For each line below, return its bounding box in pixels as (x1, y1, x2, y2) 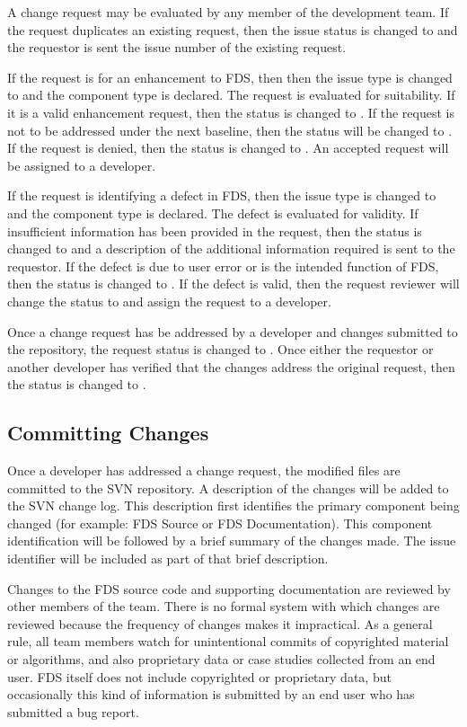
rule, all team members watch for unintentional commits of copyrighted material (7, 632, 449, 651)
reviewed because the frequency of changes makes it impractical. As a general (7, 614, 433, 633)
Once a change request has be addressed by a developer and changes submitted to (7, 322, 458, 341)
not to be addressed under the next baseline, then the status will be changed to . (7, 120, 453, 139)
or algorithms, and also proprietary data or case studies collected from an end (7, 650, 436, 669)
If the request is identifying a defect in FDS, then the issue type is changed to (7, 186, 436, 205)
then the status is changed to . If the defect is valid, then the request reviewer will (7, 274, 460, 293)
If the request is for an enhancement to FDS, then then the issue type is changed (7, 67, 453, 86)
